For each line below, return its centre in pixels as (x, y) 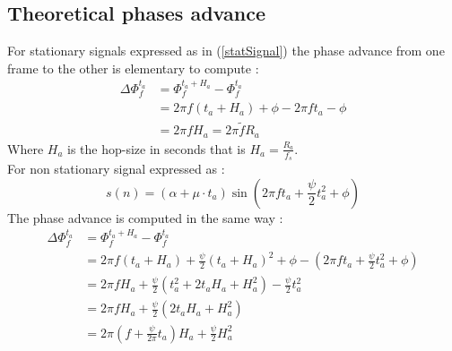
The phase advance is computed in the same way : (145, 217)
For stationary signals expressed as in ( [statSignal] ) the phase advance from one (226, 51)
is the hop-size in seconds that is (156, 148)
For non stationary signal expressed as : (116, 169)
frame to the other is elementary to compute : (133, 68)
